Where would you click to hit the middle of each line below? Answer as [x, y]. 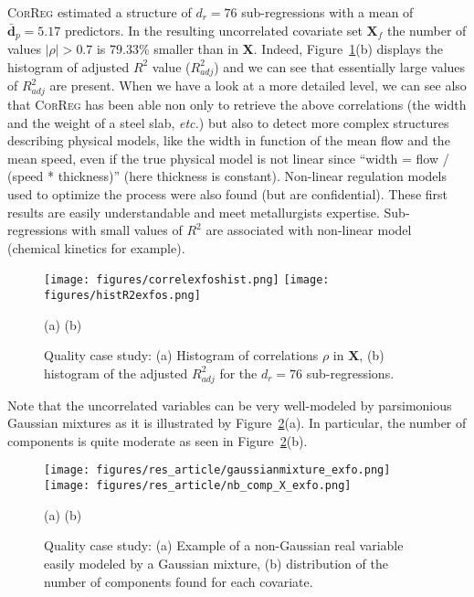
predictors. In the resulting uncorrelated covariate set [213, 30]
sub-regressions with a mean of [327, 12]
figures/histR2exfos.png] [122, 296]
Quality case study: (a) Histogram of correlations [181, 355]
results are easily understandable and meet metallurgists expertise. [194, 212]
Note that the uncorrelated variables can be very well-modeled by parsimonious [230, 405]
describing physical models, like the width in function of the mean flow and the [229, 140]
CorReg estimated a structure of [100, 12]
